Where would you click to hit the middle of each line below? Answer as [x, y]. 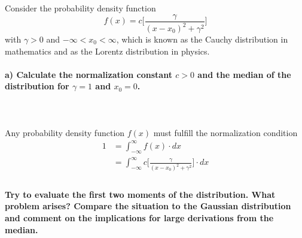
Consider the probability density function [80, 8]
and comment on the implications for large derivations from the [139, 217]
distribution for [37, 86]
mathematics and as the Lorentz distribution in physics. [107, 51]
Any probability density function [65, 132]
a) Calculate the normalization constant [89, 74]
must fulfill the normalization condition [225, 132]
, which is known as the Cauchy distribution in [202, 39]
